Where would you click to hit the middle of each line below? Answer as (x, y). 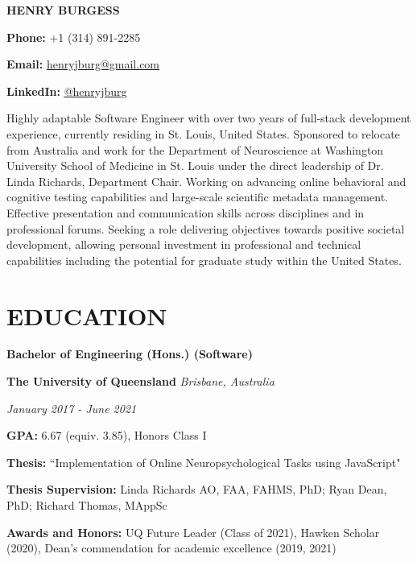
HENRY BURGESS (63, 10)
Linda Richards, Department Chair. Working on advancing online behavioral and (206, 181)
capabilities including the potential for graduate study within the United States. (204, 260)
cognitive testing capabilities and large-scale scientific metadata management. (197, 197)
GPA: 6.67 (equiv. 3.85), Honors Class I (107, 435)
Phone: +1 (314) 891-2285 (74, 37)
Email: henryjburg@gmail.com (83, 64)
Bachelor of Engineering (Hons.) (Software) (130, 354)
